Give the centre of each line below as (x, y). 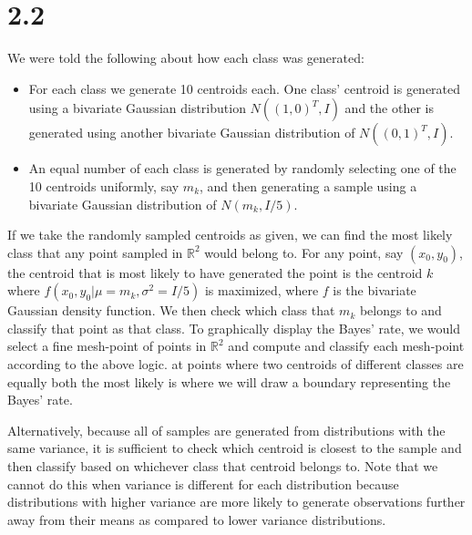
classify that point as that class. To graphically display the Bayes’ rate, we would (234, 328)
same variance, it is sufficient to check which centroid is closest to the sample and (235, 448)
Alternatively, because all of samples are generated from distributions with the (226, 430)
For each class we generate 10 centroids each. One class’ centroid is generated (245, 88)
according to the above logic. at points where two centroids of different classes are (236, 364)
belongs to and (400, 310)
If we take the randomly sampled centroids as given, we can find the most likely (230, 235)
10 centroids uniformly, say (104, 185)
